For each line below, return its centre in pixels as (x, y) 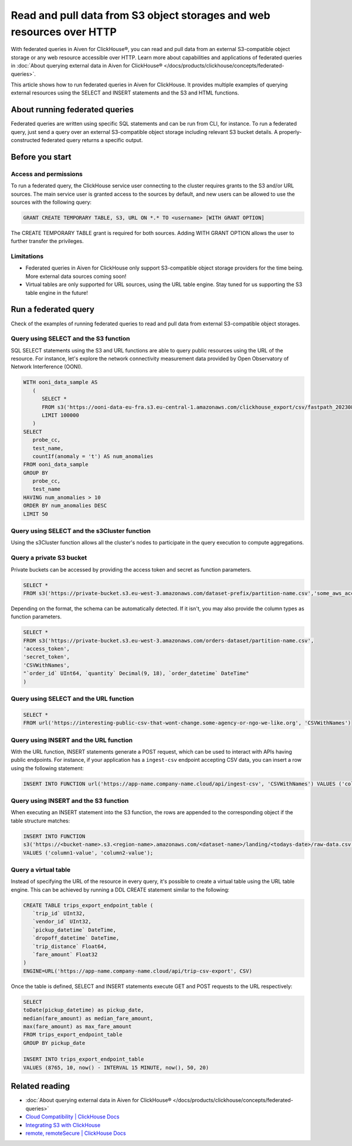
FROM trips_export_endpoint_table (73, 1035)
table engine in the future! (57, 293)
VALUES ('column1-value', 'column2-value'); (88, 853)
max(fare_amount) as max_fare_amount (77, 1026)
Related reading (40, 1086)
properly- (290, 132)
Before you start (41, 157)
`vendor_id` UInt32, (62, 922)
